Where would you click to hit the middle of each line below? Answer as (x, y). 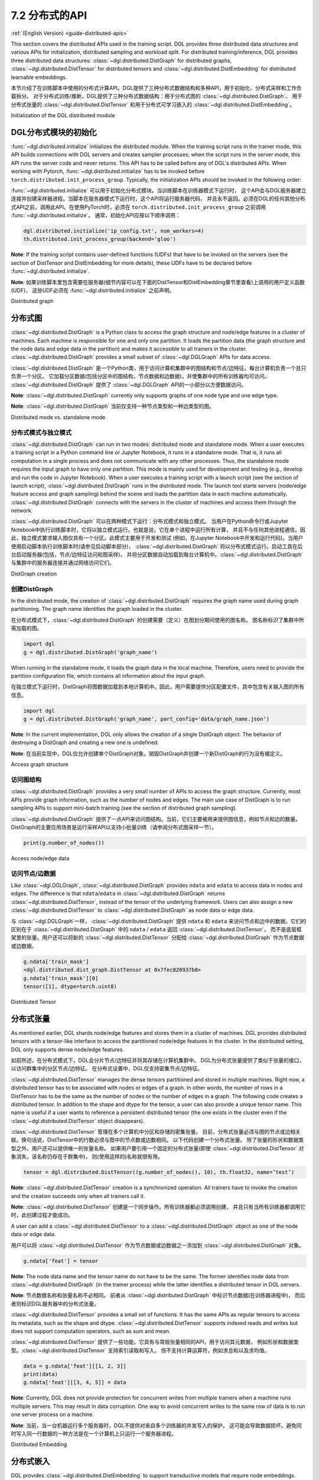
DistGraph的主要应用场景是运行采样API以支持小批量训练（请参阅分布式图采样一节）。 (114, 827)
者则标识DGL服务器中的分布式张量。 (55, 1304)
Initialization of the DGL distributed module (63, 115)
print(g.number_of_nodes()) (64, 843)
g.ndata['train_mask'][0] (61, 978)
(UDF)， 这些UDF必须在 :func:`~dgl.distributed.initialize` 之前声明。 (93, 291)
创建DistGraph (32, 589)
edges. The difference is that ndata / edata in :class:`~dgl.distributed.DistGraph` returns (118, 893)
